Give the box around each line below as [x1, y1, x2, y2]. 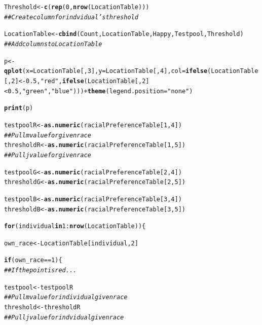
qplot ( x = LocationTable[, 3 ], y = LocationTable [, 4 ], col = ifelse [4, 67, 208, 75]
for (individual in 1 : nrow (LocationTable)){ [4, 223, 146, 230]
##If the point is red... [4, 267, 77, 274]
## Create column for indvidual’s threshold [4, 13, 138, 21]
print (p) [4, 104, 33, 112]
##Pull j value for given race [4, 151, 91, 159]
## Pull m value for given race [4, 131, 91, 139]
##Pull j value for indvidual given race [4, 313, 124, 321]
